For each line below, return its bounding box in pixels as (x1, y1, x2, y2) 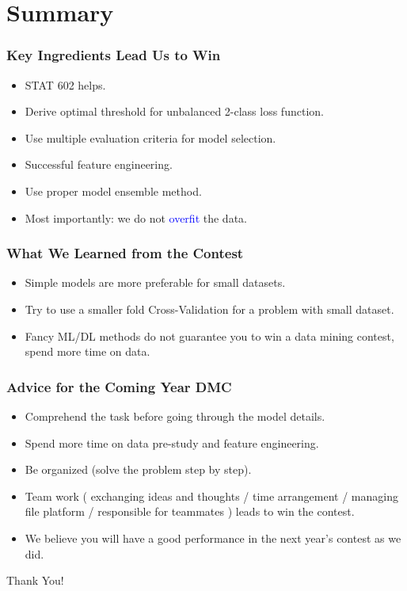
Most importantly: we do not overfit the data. (25, 209, 247, 226)
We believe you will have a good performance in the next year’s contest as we (25, 529, 401, 546)
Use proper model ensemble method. (25, 182, 202, 199)
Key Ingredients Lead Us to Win (6, 45, 221, 65)
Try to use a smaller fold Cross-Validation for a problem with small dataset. (25, 300, 394, 317)
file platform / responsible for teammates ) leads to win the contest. (25, 503, 355, 520)
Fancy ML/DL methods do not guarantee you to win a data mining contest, (25, 327, 394, 344)
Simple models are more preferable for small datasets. (25, 274, 286, 291)
